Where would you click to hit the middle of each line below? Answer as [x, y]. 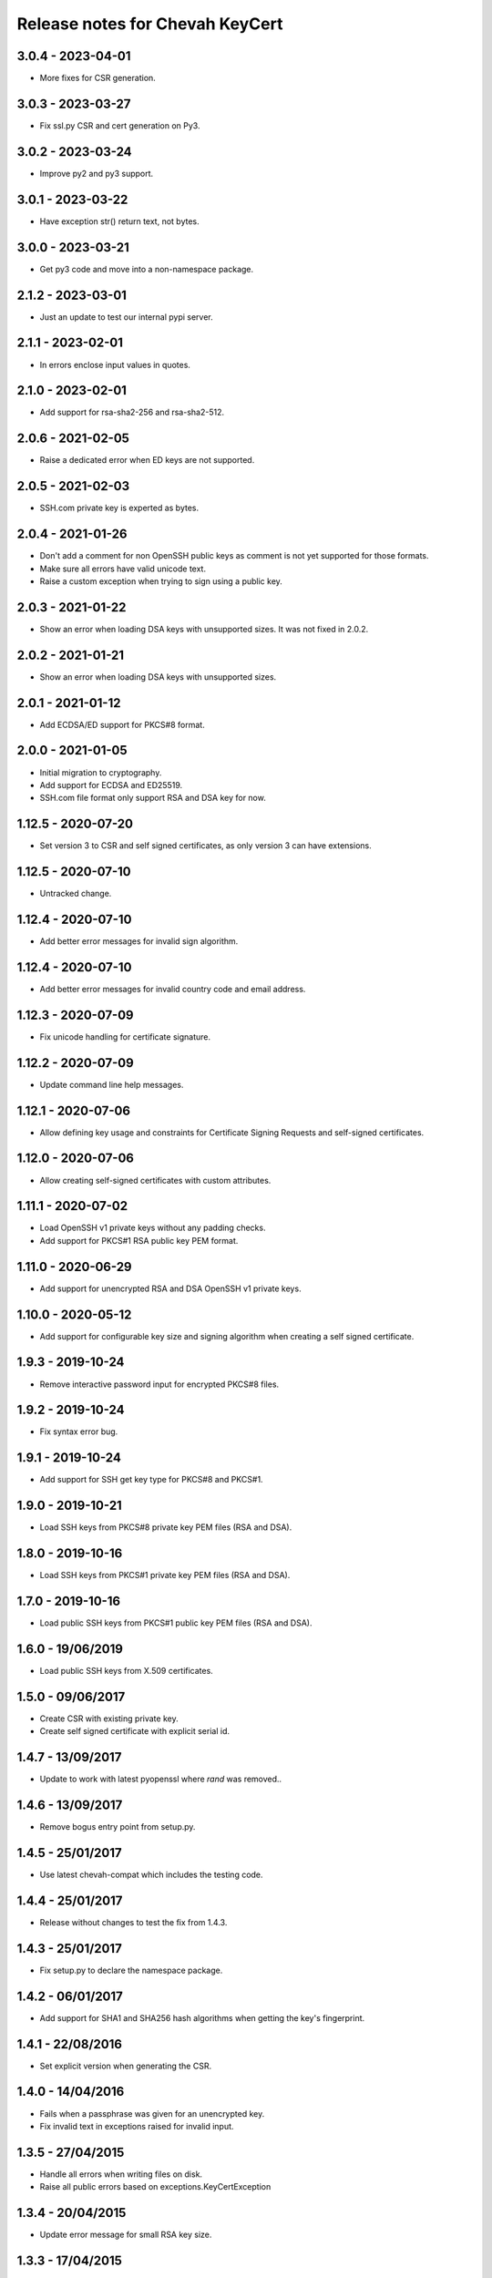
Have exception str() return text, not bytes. [119, 221]
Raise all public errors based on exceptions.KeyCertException [155, 2187]
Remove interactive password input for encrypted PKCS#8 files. [159, 1384]
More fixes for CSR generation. [98, 78]
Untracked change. [76, 894]
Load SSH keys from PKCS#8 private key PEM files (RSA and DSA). [166, 1527]
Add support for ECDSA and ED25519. [111, 785]
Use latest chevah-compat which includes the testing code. [151, 1875]
